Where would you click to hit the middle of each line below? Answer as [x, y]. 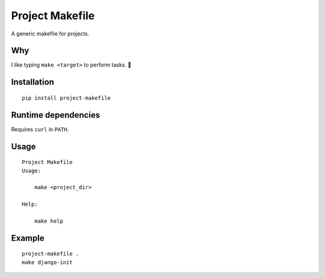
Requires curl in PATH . [40, 129]
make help [48, 221]
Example [28, 238]
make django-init [47, 262]
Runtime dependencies [56, 115]
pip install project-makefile [67, 98]
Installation [32, 82]
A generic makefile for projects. [50, 34]
